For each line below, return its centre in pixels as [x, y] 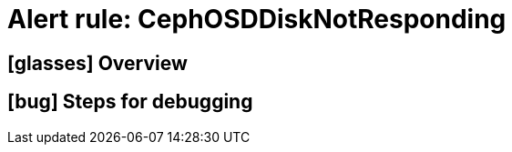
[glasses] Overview [97, 63]
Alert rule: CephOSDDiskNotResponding [257, 19]
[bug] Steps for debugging [130, 102]
